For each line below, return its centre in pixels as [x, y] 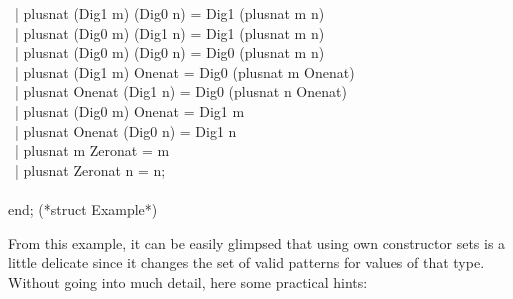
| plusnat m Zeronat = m [92, 150]
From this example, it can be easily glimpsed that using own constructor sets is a [257, 242]
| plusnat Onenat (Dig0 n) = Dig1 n [125, 130]
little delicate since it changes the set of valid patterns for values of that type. [246, 262]
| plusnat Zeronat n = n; [90, 169]
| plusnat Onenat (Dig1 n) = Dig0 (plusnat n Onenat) [180, 91]
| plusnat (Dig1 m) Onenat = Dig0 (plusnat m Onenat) [184, 71]
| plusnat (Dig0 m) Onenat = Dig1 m [129, 110]
